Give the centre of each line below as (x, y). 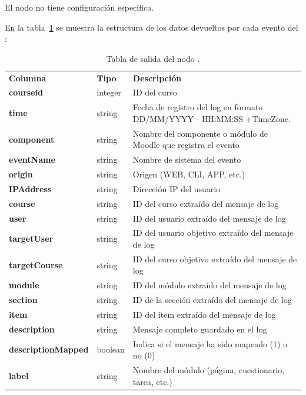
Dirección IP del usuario (177, 188)
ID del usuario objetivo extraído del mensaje (213, 233)
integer (109, 92)
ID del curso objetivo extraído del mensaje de (215, 259)
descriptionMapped (49, 349)
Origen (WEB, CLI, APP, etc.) (189, 174)
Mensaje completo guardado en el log (200, 329)
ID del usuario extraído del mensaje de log (209, 218)
